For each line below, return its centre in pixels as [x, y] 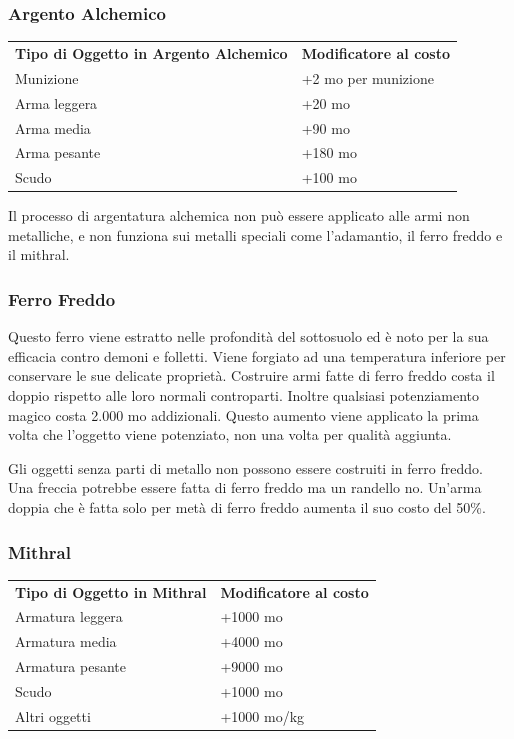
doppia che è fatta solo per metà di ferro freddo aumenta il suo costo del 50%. [247, 507]
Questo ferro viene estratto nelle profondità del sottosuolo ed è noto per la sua [248, 336]
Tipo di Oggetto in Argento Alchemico [151, 52]
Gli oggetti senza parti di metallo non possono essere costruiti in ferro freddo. [245, 467]
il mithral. [39, 254]
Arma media [53, 127]
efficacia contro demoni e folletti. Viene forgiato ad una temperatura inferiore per [257, 355]
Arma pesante [58, 152]
